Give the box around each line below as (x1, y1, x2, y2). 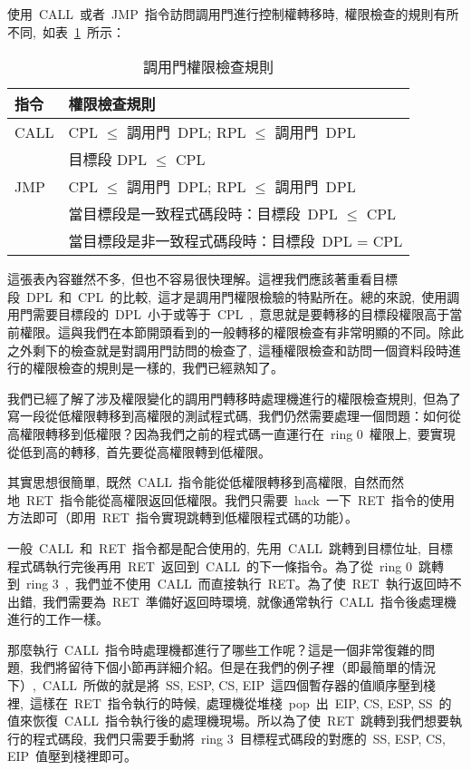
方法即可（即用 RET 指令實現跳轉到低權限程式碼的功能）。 (7, 508, 358, 527)
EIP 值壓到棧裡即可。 (7, 746, 138, 765)
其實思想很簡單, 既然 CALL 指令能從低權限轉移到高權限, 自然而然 (7, 473, 404, 492)
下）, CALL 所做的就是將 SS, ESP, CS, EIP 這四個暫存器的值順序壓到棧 (7, 676, 436, 695)
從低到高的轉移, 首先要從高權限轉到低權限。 (7, 442, 271, 461)
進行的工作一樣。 (7, 609, 109, 629)
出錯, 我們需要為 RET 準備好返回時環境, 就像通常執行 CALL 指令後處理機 (7, 591, 457, 610)
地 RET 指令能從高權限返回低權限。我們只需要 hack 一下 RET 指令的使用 (7, 490, 455, 509)
